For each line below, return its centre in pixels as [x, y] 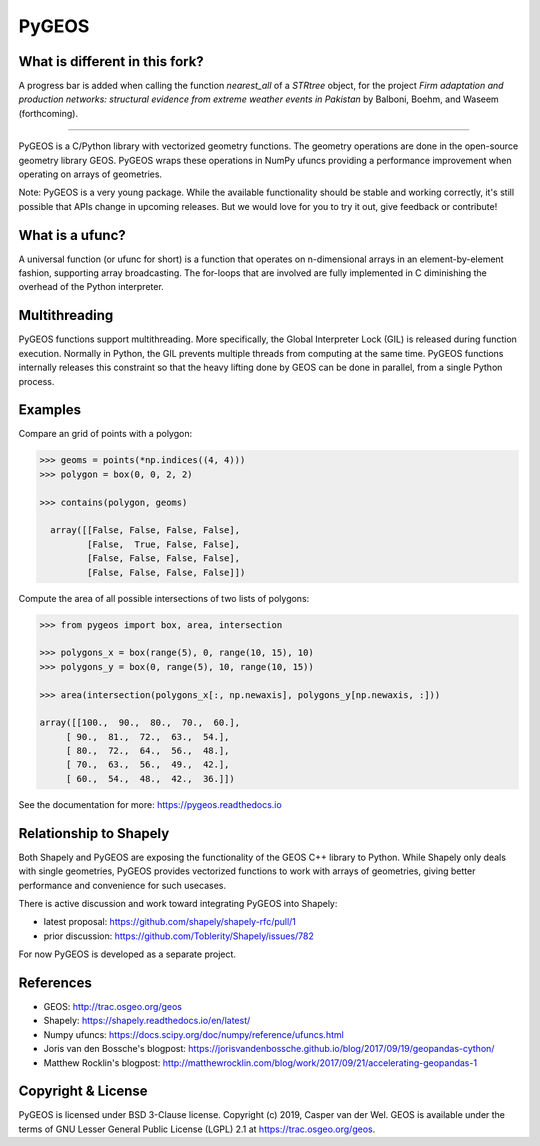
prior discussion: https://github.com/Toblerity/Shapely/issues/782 [179, 936]
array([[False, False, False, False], [145, 530]
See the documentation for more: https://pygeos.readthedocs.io [150, 804]
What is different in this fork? [111, 61]
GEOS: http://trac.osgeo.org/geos [112, 1006]
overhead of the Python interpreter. [91, 287]
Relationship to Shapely [94, 833]
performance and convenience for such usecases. [122, 885]
